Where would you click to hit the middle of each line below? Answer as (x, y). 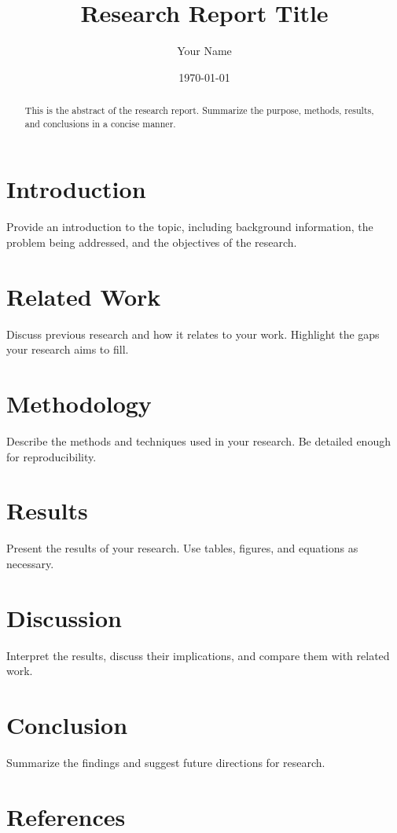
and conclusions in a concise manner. (100, 123)
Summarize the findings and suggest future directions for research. (166, 762)
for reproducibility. (51, 456)
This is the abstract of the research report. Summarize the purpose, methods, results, (199, 110)
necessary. (30, 563)
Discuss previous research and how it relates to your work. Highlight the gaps (193, 334)
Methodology (79, 404)
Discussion (64, 617)
